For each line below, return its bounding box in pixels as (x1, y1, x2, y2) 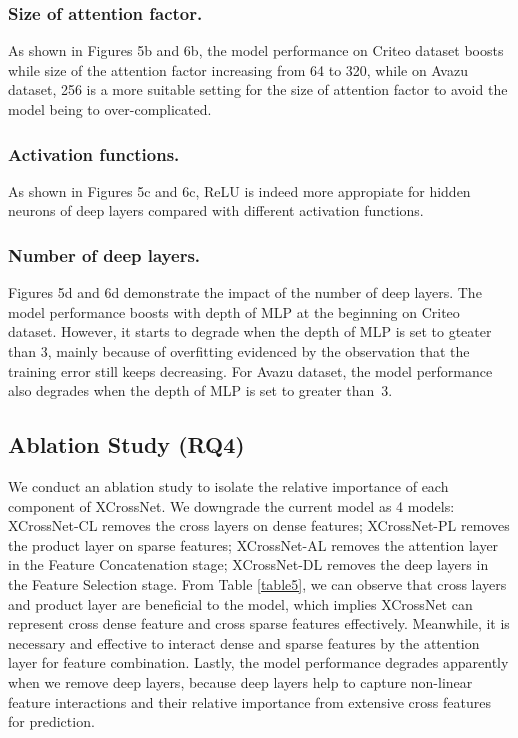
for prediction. (8, 711, 95, 732)
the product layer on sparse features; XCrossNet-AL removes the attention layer (8, 534, 499, 555)
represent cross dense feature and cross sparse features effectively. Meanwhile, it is (8, 613, 510, 634)
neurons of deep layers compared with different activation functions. (8, 200, 424, 221)
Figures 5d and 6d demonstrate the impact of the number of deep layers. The (8, 282, 482, 303)
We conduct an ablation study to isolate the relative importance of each (8, 475, 449, 496)
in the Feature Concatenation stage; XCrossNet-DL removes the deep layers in (8, 554, 489, 575)
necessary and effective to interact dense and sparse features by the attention (8, 632, 480, 653)
